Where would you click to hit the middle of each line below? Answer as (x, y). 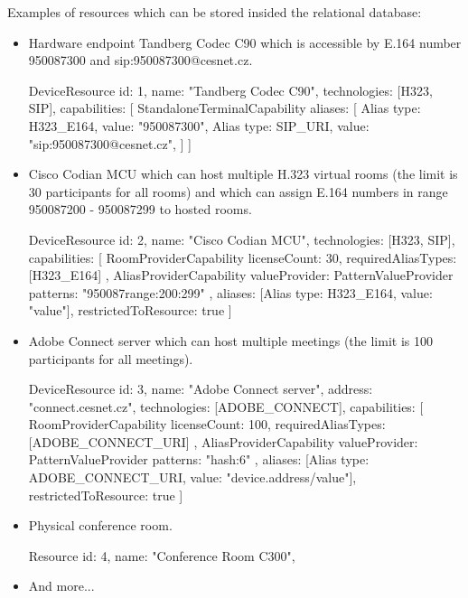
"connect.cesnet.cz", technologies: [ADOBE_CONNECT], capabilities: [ (226, 406)
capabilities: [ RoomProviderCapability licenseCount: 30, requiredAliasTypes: (243, 257)
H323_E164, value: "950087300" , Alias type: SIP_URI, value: (199, 125)
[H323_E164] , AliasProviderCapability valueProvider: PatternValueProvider (241, 275)
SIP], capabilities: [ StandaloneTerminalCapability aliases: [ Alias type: (225, 108)
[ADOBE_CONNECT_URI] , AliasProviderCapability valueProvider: (223, 441)
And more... (61, 586)
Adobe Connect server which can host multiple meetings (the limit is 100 (230, 340)
